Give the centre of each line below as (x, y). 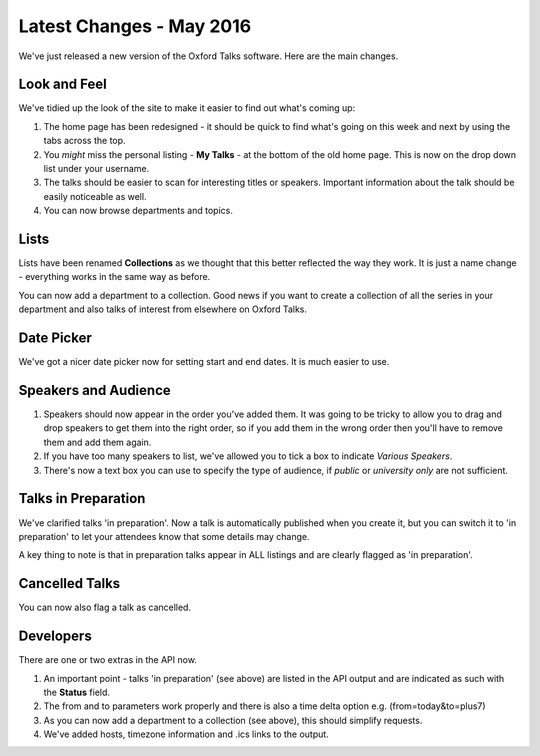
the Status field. (76, 692)
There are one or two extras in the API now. (107, 660)
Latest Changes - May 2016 (135, 26)
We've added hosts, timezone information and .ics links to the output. (186, 734)
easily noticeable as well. (95, 196)
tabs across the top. (84, 141)
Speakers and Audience (95, 390)
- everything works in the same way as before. (114, 277)
